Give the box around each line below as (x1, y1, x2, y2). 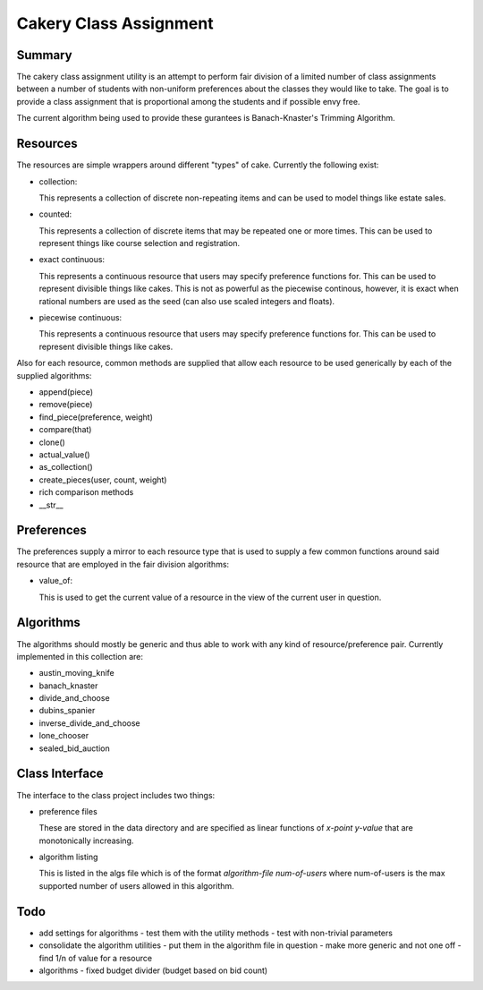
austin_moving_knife (38, 668, 115, 678)
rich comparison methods (38, 487, 134, 498)
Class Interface (16, 766, 104, 781)
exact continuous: (38, 254, 106, 265)
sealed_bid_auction (38, 743, 111, 754)
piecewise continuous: (38, 312, 123, 323)
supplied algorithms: (16, 370, 92, 380)
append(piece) (38, 387, 94, 397)
